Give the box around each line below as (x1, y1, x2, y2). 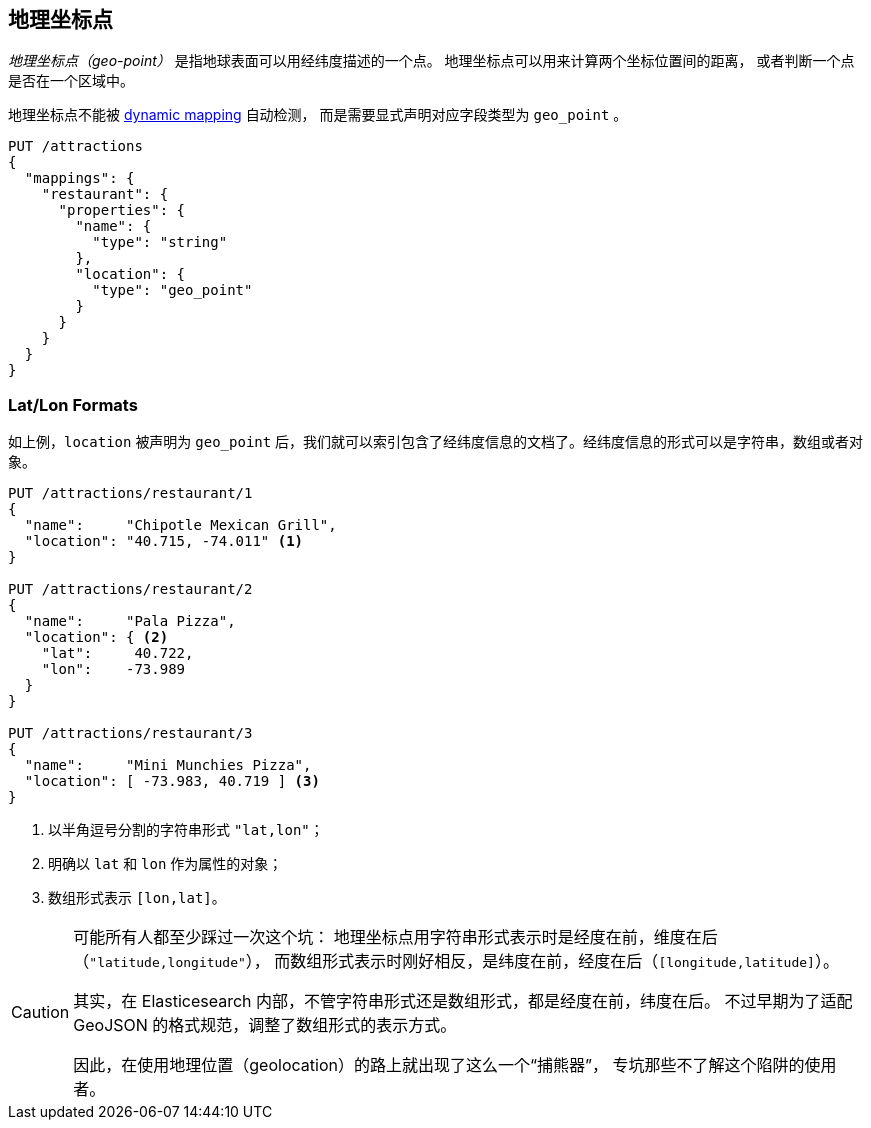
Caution (11, 1002, 70, 1023)
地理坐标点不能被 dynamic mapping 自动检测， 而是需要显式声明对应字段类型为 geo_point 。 (8, 106, 628, 124)
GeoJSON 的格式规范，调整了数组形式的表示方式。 (73, 1015, 457, 1036)
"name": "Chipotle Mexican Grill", (24, 517, 337, 534)
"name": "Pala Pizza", (24, 613, 236, 630)
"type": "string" (92, 234, 228, 251)
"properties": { (58, 202, 186, 219)
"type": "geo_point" (92, 282, 253, 299)
